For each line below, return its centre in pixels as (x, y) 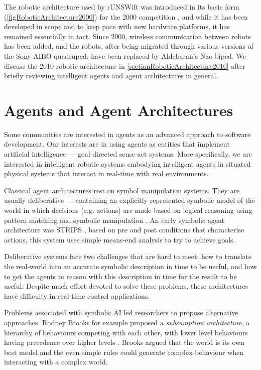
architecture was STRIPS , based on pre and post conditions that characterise (124, 230)
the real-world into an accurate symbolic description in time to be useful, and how (130, 266)
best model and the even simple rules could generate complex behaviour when (124, 352)
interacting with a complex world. (56, 362)
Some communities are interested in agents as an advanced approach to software (127, 134)
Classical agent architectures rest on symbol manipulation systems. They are (122, 190)
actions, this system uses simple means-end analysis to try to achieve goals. (120, 239)
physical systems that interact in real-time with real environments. (106, 173)
